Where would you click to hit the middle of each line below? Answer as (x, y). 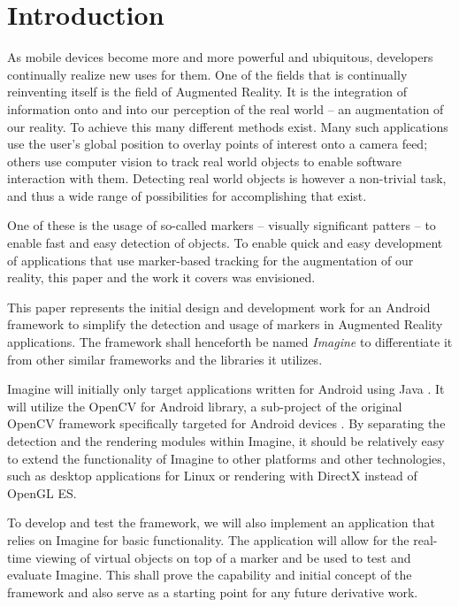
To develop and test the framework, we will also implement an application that (221, 522)
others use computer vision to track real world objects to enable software (204, 161)
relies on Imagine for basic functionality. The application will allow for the (208, 539)
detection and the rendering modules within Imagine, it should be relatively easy (226, 441)
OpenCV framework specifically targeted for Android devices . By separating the (226, 423)
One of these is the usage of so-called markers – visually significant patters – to (222, 225)
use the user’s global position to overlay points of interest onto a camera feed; (218, 144)
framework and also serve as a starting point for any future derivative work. (213, 592)
